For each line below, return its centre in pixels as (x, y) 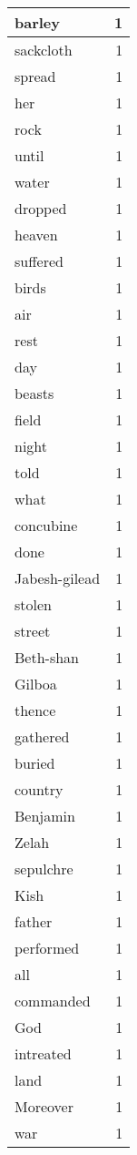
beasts (34, 393)
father (34, 921)
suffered (39, 261)
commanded (53, 1001)
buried (35, 763)
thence (35, 710)
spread (35, 76)
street (33, 631)
